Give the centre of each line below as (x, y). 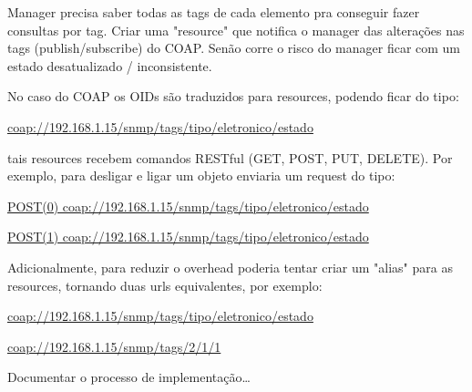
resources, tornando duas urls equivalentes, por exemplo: (165, 285)
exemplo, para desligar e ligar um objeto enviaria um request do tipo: (201, 175)
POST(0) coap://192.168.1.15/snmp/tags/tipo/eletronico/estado (188, 206)
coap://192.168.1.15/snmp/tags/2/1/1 (114, 346)
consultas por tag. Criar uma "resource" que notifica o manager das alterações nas (236, 30)
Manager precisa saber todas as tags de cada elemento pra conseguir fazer (214, 12)
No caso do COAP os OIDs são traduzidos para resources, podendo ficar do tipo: (233, 96)
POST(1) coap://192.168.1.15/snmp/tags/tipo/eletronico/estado (188, 237)
